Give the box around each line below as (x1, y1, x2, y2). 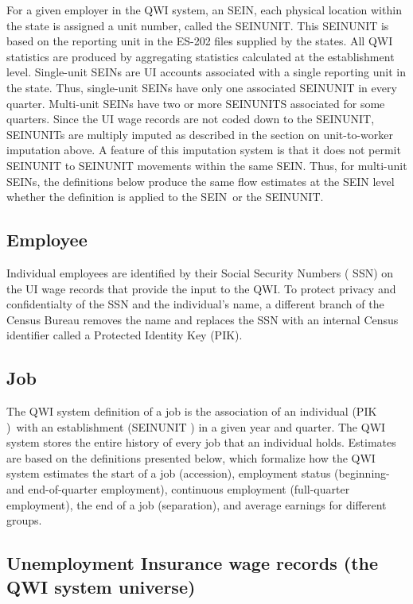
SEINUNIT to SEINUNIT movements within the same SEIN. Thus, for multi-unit (6, 157, 407, 173)
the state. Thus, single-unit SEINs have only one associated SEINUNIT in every (6, 79, 397, 95)
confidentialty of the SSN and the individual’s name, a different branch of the (6, 296, 384, 312)
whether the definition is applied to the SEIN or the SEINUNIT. (6, 188, 324, 205)
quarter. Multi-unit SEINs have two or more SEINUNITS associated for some (6, 95, 385, 111)
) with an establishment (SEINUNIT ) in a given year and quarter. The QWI (6, 418, 386, 435)
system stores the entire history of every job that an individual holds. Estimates (6, 434, 396, 451)
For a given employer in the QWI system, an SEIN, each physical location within (6, 2, 402, 17)
